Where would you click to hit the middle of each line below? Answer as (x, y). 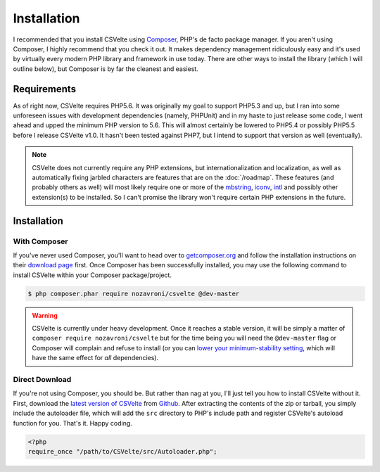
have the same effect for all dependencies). (95, 358)
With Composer (40, 241)
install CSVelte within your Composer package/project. (93, 275)
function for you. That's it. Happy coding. (73, 423)
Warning (45, 315)
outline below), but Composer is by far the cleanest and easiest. (106, 69)
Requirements (45, 89)
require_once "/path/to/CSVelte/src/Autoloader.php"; (122, 451)
